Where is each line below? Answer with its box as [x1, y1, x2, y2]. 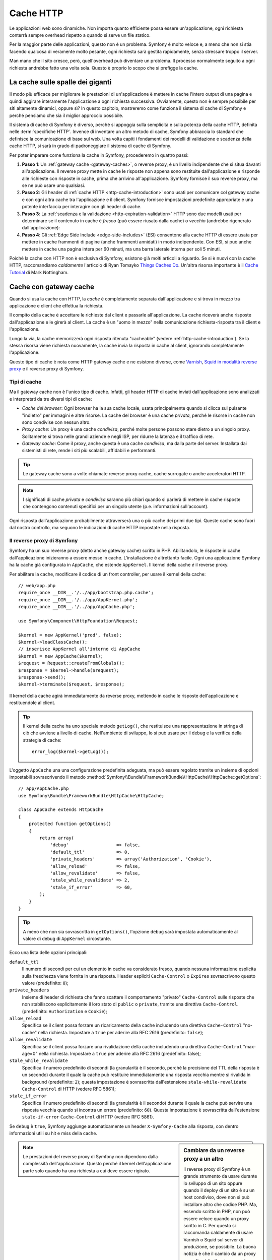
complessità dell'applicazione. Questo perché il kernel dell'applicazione [23, 1161, 172, 1167]
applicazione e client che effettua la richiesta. [9, 303, 104, 309]
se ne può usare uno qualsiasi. [22, 182, 86, 188]
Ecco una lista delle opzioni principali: [9, 950, 88, 956]
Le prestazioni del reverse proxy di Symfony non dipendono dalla [23, 1154, 158, 1160]
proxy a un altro [183, 1155, 224, 1162]
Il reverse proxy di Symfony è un [183, 1166, 251, 1172]
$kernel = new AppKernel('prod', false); [18, 632, 122, 638]
